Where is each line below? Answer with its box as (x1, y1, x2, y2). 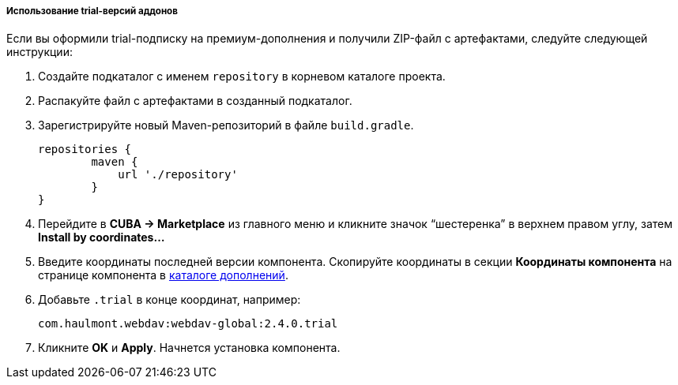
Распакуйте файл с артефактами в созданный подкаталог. (38, 94, 352, 108)
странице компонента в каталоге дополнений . (38, 268, 288, 282)
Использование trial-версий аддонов (6, 6, 178, 17)
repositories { (38, 143, 132, 156)
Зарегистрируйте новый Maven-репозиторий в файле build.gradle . (38, 118, 414, 133)
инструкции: (6, 45, 73, 59)
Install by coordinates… (38, 230, 165, 245)
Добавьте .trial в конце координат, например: (38, 293, 301, 307)
